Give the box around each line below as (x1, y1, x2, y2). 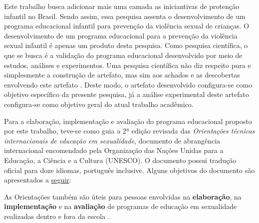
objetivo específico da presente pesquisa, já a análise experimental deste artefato (4, 89, 249, 99)
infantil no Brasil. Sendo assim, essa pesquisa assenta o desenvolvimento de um (4, 10, 246, 21)
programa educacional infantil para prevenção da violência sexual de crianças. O (4, 20, 250, 31)
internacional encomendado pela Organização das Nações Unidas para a (4, 145, 224, 155)
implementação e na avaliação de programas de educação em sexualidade (4, 201, 237, 211)
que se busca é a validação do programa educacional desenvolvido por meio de (4, 49, 243, 60)
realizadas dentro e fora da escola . (4, 210, 110, 221)
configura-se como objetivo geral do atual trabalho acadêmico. (4, 98, 194, 109)
